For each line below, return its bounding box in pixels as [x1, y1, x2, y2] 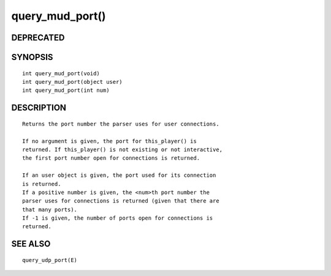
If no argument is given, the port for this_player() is [22, 138, 197, 144]
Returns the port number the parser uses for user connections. [22, 120, 220, 127]
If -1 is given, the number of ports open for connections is [22, 215, 213, 222]
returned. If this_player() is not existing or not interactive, [22, 146, 223, 153]
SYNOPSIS [11, 52, 53, 62]
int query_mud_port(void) [22, 70, 101, 76]
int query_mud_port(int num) [22, 87, 110, 94]
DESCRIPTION [11, 103, 67, 113]
